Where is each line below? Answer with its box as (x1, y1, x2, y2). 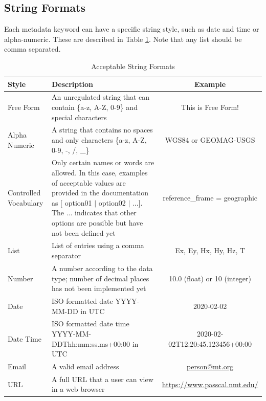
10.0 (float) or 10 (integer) (169, 273, 251, 283)
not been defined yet (51, 227, 116, 238)
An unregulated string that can (51, 92, 150, 102)
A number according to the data (51, 262, 153, 273)
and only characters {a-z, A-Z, (51, 135, 147, 145)
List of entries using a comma (51, 240, 144, 251)
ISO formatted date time (51, 318, 129, 329)
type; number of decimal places (51, 273, 149, 283)
